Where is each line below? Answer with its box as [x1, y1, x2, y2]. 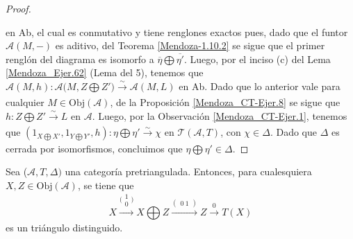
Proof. [6, 1, 31, 15]
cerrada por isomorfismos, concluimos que [6, 141, 183, 155]
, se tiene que [77, 177, 134, 192]
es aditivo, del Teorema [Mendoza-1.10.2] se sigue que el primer [55, 38, 325, 53]
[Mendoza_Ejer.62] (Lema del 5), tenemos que [6, 65, 204, 80]
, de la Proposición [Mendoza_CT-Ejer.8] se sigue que [110, 95, 340, 109]
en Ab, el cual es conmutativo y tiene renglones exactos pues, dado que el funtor [6, 24, 348, 39]
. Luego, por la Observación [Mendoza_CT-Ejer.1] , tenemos [92, 108, 347, 123]
